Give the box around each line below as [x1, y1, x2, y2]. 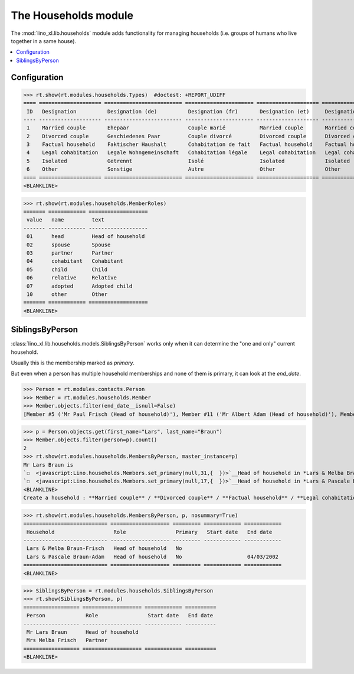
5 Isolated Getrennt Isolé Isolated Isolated [27, 157, 350, 164]
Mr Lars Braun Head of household [27, 629, 139, 636]
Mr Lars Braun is [23, 461, 74, 468]
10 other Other [27, 291, 108, 298]
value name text [27, 216, 104, 223]
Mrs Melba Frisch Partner [27, 637, 108, 644]
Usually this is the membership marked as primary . [11, 359, 135, 366]
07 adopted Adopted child [27, 282, 133, 289]
